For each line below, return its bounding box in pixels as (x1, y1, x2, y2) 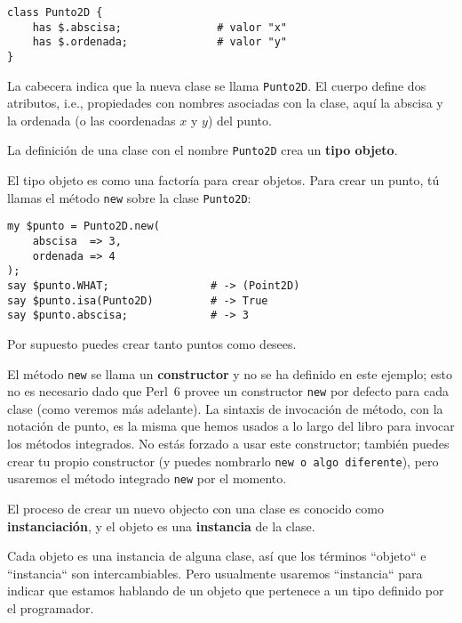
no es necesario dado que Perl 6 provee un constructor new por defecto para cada (7, 382, 449, 400)
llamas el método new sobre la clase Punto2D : (7, 188, 251, 206)
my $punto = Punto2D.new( (7, 220, 160, 233)
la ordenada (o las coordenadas (7, 110, 176, 129)
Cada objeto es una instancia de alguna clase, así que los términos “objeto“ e (7, 546, 426, 565)
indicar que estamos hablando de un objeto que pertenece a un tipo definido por (7, 581, 444, 600)
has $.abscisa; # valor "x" (32, 20, 287, 34)
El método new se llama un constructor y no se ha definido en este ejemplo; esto (7, 364, 453, 383)
